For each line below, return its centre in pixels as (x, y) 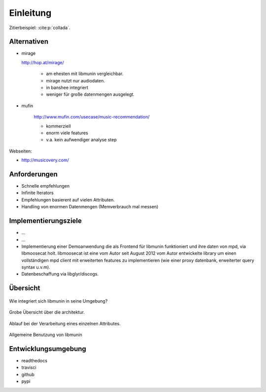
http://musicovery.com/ (45, 160)
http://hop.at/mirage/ (43, 62)
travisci (29, 367)
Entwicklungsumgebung (48, 349)
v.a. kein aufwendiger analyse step (81, 140)
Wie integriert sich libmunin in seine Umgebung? (58, 301)
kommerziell (58, 126)
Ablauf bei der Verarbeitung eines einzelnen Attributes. (65, 323)
